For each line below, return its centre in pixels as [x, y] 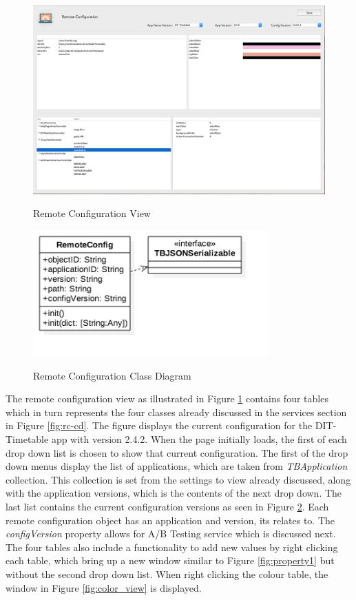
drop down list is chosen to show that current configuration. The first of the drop [177, 452]
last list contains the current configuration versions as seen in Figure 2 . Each [167, 507]
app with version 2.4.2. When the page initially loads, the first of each [199, 439]
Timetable [27, 439]
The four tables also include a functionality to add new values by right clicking [172, 547]
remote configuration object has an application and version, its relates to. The [170, 520]
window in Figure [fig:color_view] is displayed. [104, 587]
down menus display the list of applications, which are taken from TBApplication [177, 466]
